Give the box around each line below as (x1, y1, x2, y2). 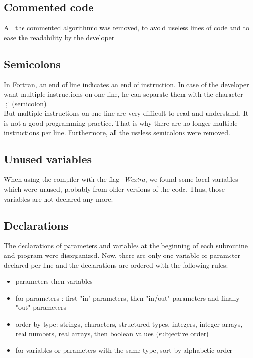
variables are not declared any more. (4, 193, 113, 204)
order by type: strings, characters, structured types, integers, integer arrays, (15, 318, 243, 329)
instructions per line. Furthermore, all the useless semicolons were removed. (4, 127, 230, 137)
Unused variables (4, 151, 92, 166)
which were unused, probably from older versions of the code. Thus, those (4, 183, 225, 194)
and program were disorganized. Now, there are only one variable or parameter (4, 250, 241, 260)
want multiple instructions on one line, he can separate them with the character (4, 89, 243, 99)
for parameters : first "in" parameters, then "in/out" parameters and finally (15, 292, 240, 303)
